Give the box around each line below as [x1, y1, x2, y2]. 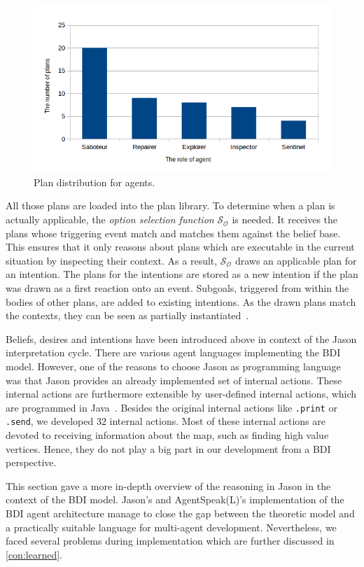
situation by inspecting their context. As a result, [6, 253, 218, 267]
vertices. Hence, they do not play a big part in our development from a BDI [6, 441, 331, 456]
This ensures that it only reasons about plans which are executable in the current [6, 239, 355, 254]
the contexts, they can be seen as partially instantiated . [6, 308, 249, 323]
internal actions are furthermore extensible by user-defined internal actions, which [6, 386, 357, 401]
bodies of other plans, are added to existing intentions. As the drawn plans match [6, 294, 356, 309]
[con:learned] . [6, 547, 62, 561]
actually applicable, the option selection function [6, 212, 214, 227]
